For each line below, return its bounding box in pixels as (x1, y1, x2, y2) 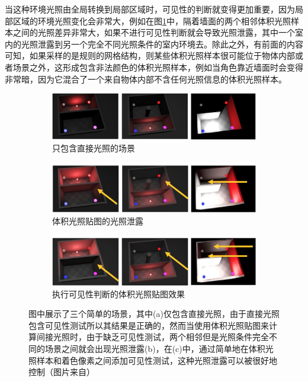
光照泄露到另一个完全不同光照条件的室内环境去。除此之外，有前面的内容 (21, 37, 303, 50)
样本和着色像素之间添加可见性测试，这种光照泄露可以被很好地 (36, 354, 277, 366)
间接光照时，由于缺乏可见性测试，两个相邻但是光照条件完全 (36, 331, 269, 343)
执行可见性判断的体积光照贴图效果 (52, 287, 185, 300)
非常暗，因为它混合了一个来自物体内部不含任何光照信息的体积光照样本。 (5, 72, 287, 85)
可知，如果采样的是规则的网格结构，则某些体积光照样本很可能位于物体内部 (5, 49, 295, 62)
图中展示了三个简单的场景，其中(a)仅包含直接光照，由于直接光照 (28, 307, 280, 320)
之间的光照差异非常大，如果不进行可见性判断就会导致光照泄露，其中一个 (12, 26, 295, 39)
